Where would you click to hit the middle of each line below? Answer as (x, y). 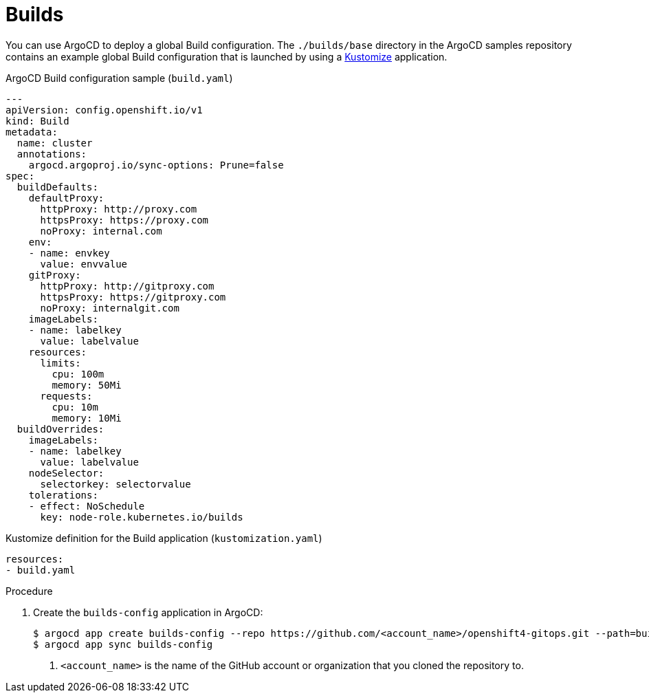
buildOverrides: (60, 429)
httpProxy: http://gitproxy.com (127, 286)
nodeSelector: (66, 473)
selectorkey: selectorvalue (115, 484)
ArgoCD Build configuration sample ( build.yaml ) (119, 78)
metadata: (32, 132)
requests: (66, 396)
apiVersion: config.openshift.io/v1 (104, 110)
